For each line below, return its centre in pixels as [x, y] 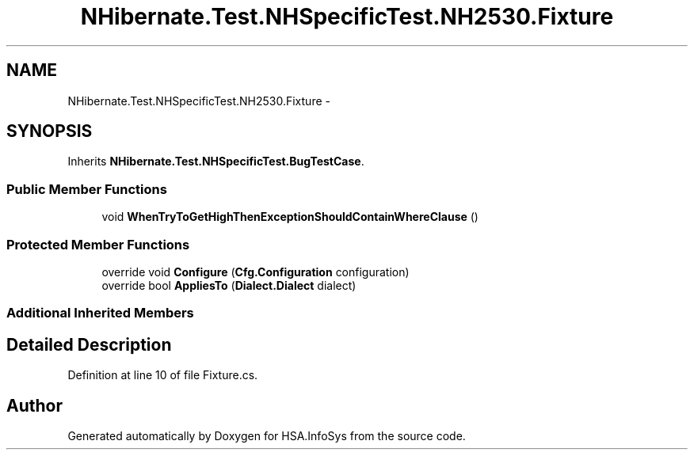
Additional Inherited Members [100, 313]
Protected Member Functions [98, 244]
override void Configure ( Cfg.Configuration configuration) [255, 272]
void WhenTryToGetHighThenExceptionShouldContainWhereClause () [290, 217]
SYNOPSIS [50, 131]
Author [34, 405]
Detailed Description [89, 344]
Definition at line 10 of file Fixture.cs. [163, 375]
